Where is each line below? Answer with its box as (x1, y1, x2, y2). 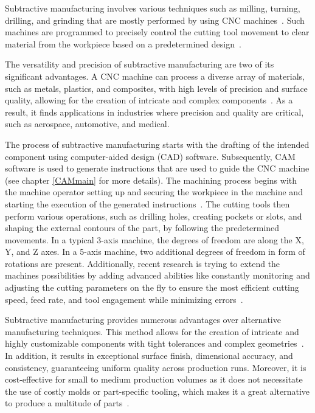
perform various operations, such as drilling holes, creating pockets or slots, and (5, 209, 302, 222)
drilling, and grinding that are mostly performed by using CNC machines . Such (5, 13, 305, 26)
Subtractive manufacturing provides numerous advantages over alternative (5, 313, 281, 326)
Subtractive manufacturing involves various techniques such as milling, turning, (5, 2, 300, 14)
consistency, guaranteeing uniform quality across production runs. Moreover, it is (5, 361, 306, 373)
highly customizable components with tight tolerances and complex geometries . (5, 337, 304, 350)
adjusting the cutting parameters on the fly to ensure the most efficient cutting (5, 281, 299, 294)
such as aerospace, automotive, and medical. (5, 117, 170, 130)
